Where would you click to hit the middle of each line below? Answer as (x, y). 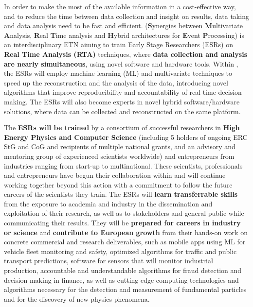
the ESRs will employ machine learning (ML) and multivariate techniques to (118, 73)
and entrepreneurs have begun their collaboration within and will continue (115, 175)
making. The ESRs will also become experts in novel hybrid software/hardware (122, 101)
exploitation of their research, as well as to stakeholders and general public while (124, 213)
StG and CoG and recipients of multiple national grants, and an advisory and (120, 146)
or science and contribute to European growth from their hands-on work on (126, 232)
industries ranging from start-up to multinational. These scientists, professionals (123, 165)
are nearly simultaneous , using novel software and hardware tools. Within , (121, 63)
